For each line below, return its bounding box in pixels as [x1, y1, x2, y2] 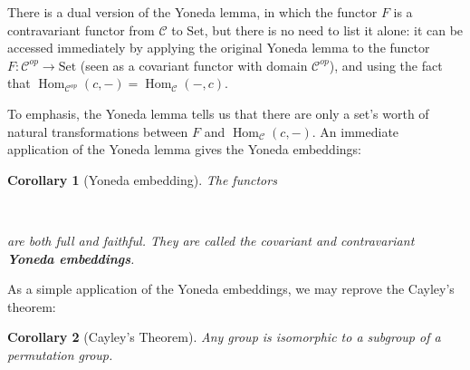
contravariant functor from [7, 20, 155, 39]
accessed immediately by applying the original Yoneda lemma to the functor [7, 38, 430, 57]
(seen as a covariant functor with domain [80, 55, 308, 74]
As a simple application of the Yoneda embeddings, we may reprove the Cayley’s [7, 279, 455, 298]
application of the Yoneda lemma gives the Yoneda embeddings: [7, 140, 361, 159]
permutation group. [7, 345, 113, 364]
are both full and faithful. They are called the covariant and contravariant [7, 230, 415, 249]
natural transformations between [7, 122, 188, 141]
